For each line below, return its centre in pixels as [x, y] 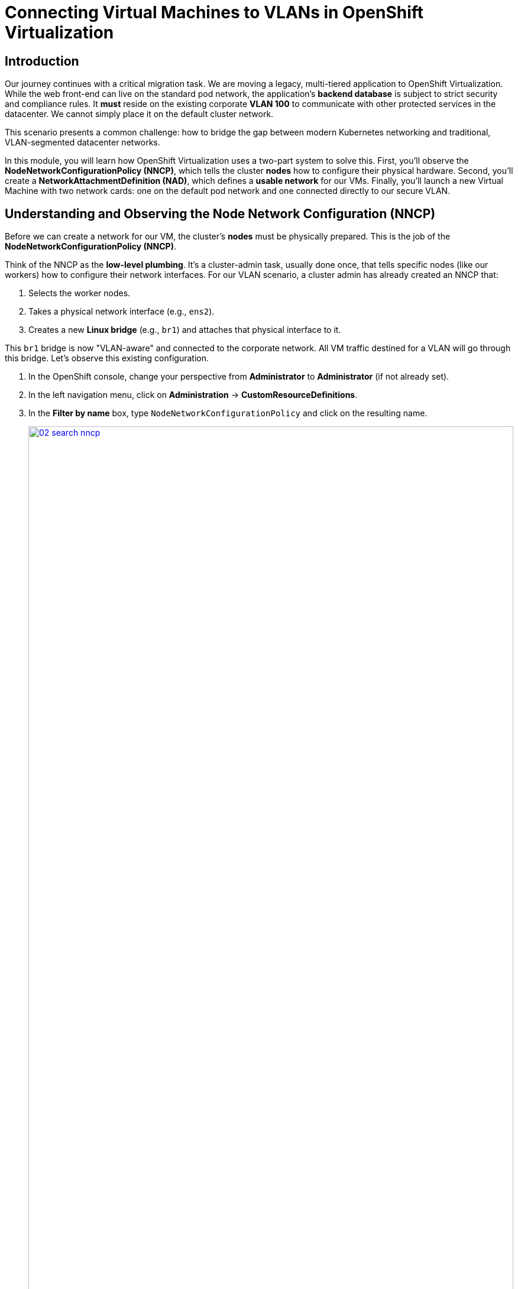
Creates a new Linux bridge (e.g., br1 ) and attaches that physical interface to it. [185, 330]
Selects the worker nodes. [80, 293]
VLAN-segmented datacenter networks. [82, 142]
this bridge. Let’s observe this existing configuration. [107, 358]
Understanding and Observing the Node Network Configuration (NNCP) [220, 213]
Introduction [42, 61]
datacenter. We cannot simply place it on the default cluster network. [139, 114]
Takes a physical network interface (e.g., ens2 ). [122, 312]
